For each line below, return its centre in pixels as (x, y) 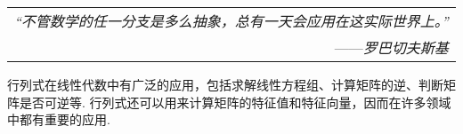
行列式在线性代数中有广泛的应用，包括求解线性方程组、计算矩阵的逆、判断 (225, 84)
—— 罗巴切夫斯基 (391, 47)
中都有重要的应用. (59, 119)
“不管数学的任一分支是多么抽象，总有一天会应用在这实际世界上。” (231, 21)
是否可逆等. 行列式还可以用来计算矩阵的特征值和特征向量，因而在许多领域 (235, 102)
